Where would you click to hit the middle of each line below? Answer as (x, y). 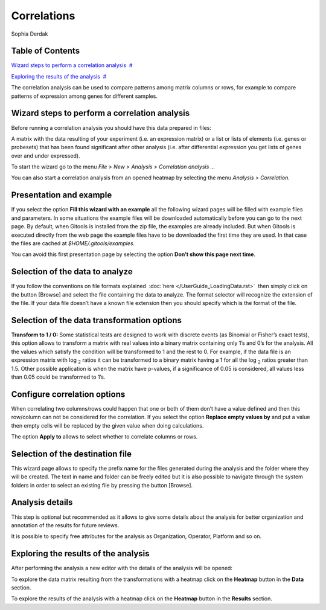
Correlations (43, 16)
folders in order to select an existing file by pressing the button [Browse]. (102, 485)
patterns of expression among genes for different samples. (85, 96)
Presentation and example (62, 195)
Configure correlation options (68, 394)
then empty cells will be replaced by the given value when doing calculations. (107, 425)
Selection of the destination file (72, 454)
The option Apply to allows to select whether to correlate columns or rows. (104, 436)
